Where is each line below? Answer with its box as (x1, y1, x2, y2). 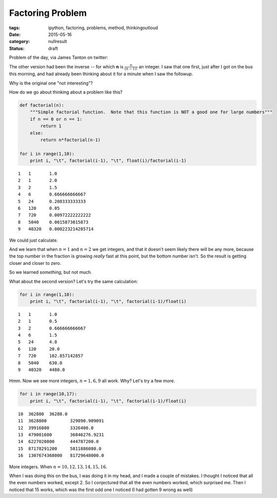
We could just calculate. (9, 237, 58, 243)
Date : (9, 31, 21, 37)
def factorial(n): (19, 102, 64, 108)
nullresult (48, 39, 67, 45)
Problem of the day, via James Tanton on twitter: (9, 54, 108, 60)
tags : (9, 25, 20, 31)
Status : (9, 45, 25, 51)
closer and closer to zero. (9, 260, 61, 266)
